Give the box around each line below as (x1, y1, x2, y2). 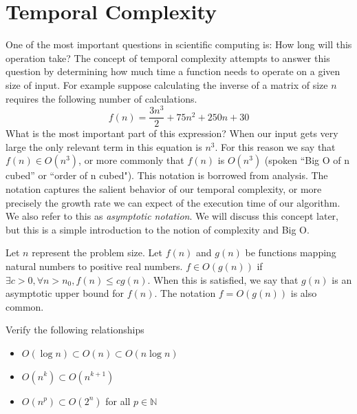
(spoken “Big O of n (264, 153, 349, 167)
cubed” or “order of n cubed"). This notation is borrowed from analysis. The (6, 168, 328, 183)
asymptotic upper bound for (6, 286, 125, 300)
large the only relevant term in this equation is (6, 139, 202, 154)
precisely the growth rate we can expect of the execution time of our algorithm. (6, 195, 340, 209)
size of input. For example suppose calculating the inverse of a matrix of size (6, 77, 328, 92)
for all (105, 393, 131, 408)
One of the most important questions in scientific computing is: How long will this (6, 37, 352, 52)
